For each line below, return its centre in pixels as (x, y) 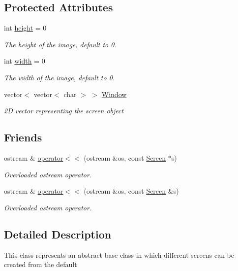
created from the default (41, 264)
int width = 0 (25, 61)
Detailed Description (58, 234)
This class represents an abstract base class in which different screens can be (119, 254)
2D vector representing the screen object (64, 111)
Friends (23, 137)
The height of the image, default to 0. (60, 44)
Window (114, 94)
